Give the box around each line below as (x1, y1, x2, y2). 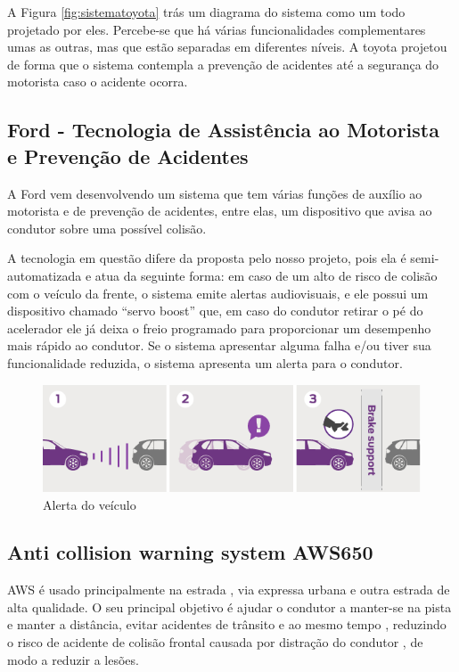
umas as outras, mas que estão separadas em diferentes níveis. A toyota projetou (7, 37, 447, 56)
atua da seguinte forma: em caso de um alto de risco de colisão (94, 266, 438, 284)
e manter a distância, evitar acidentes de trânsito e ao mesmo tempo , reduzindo (7, 615, 447, 634)
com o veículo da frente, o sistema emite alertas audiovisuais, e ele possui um (7, 283, 429, 302)
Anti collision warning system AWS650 (7, 538, 373, 566)
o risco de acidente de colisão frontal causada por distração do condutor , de (7, 633, 423, 652)
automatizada (7, 266, 82, 284)
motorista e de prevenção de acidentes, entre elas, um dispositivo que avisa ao (7, 201, 432, 220)
